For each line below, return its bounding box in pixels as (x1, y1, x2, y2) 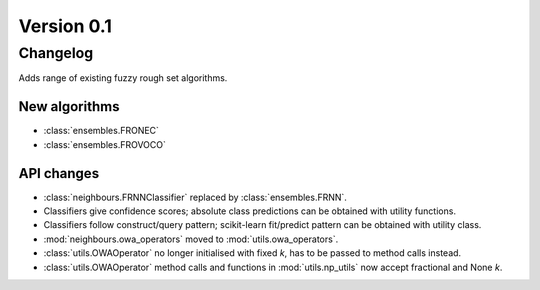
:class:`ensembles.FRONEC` (43, 125, 160, 137)
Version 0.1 (18, 15, 112, 37)
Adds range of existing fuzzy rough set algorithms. (18, 72, 228, 84)
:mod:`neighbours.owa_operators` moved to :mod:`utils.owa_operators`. (43, 233, 339, 245)
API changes (18, 165, 100, 182)
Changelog (18, 44, 94, 62)
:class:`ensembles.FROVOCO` (43, 138, 167, 150)
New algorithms (18, 98, 120, 115)
